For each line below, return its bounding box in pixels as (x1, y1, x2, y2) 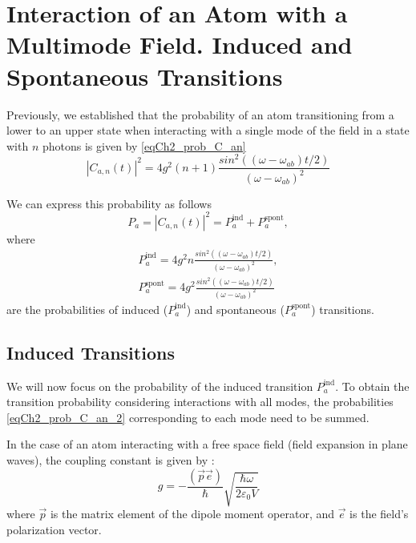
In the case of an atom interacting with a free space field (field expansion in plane (6, 436, 408, 452)
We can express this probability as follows (6, 195, 212, 211)
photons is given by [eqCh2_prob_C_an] (42, 137, 246, 154)
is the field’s (349, 505, 409, 522)
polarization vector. (6, 521, 102, 537)
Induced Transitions (6, 340, 175, 364)
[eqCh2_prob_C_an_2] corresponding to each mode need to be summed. (6, 408, 370, 425)
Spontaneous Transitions (6, 59, 283, 92)
